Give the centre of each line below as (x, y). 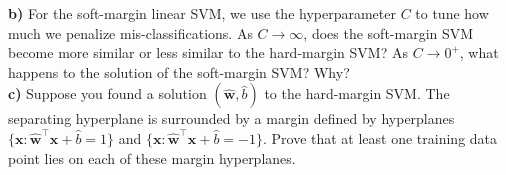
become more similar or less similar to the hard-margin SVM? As (208, 52)
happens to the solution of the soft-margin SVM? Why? (179, 71)
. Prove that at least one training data (380, 137)
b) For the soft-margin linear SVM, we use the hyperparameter (202, 13)
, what (479, 52)
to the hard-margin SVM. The (357, 93)
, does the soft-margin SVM (388, 32)
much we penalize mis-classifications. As (130, 32)
